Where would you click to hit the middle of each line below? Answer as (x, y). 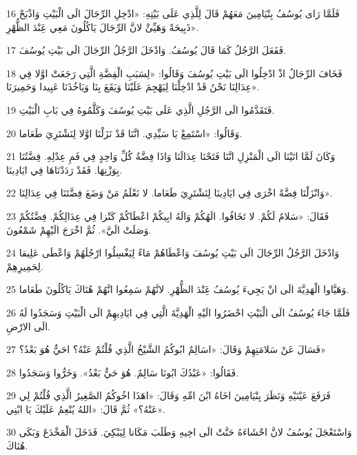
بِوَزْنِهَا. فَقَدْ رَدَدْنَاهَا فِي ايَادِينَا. (64, 169)
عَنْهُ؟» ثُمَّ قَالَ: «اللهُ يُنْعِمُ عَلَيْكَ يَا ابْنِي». (86, 408)
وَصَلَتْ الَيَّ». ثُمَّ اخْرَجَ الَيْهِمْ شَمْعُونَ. (79, 229)
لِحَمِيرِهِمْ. (25, 266)
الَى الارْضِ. (28, 326)
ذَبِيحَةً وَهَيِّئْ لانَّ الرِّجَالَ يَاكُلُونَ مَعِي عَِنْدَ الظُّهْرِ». (103, 27)
